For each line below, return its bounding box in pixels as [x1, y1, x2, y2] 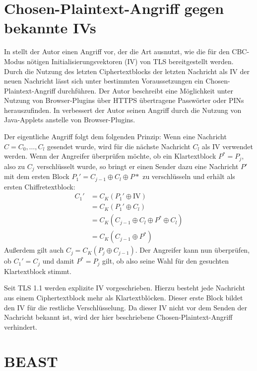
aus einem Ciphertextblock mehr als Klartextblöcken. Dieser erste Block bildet [4, 292, 243, 302]
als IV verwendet [201, 141, 254, 151]
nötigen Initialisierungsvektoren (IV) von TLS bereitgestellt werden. [26, 56, 234, 66]
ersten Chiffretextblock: [4, 181, 75, 191]
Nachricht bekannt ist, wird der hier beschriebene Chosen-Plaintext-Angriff [4, 312, 233, 322]
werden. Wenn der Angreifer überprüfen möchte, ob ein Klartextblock [4, 151, 216, 161]
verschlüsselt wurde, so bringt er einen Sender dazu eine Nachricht [37, 161, 239, 171]
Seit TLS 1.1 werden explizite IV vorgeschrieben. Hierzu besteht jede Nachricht [4, 282, 245, 293]
